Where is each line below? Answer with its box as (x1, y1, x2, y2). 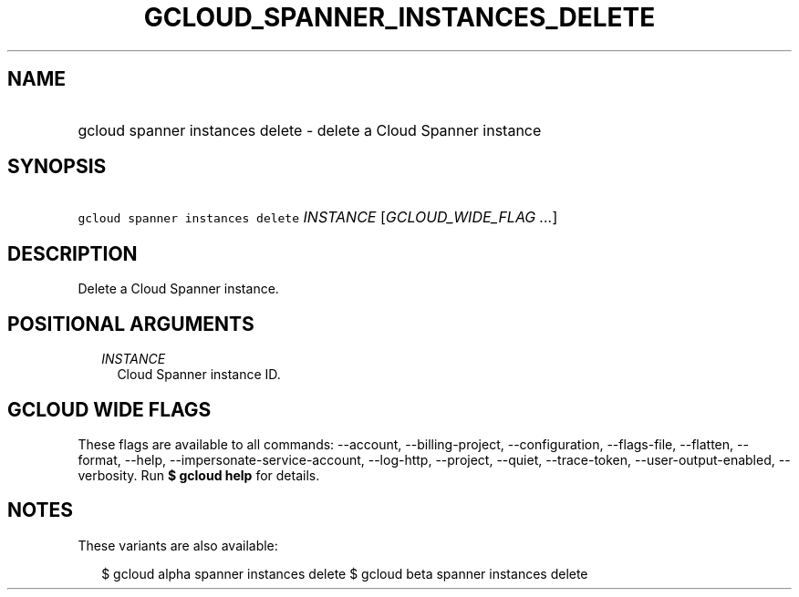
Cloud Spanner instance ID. (117, 366, 281, 383)
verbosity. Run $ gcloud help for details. (78, 467, 320, 483)
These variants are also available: (78, 537, 278, 553)
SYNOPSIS (7, 155, 107, 179)
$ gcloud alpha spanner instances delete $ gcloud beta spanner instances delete (101, 565, 588, 582)
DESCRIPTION (7, 242, 138, 265)
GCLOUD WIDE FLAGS (7, 397, 212, 421)
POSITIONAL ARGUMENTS (7, 312, 254, 335)
